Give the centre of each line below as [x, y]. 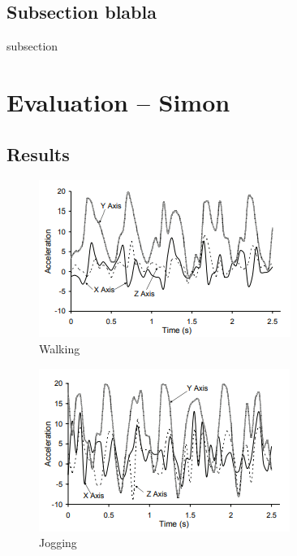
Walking [60, 348]
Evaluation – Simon [118, 101]
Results [38, 153]
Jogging [58, 543]
